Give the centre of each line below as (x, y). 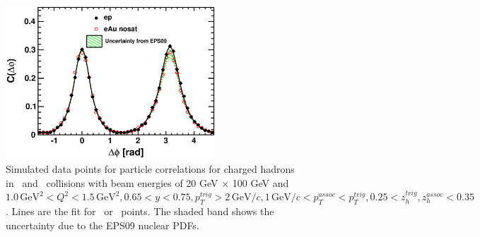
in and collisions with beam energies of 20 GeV (112, 182)
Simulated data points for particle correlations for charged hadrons (150, 168)
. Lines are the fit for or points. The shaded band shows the (140, 211)
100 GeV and (261, 182)
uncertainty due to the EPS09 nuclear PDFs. (103, 225)
